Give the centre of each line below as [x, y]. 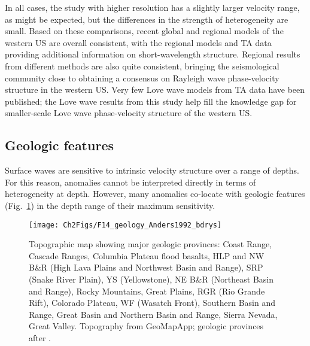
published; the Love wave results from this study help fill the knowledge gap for [151, 101]
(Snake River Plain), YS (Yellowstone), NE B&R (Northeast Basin [151, 279]
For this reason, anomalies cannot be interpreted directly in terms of [130, 182]
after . [40, 337]
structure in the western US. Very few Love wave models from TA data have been [155, 89]
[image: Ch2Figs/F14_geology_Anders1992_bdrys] [125, 225]
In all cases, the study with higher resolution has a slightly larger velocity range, [152, 7]
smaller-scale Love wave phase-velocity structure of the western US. [129, 113]
